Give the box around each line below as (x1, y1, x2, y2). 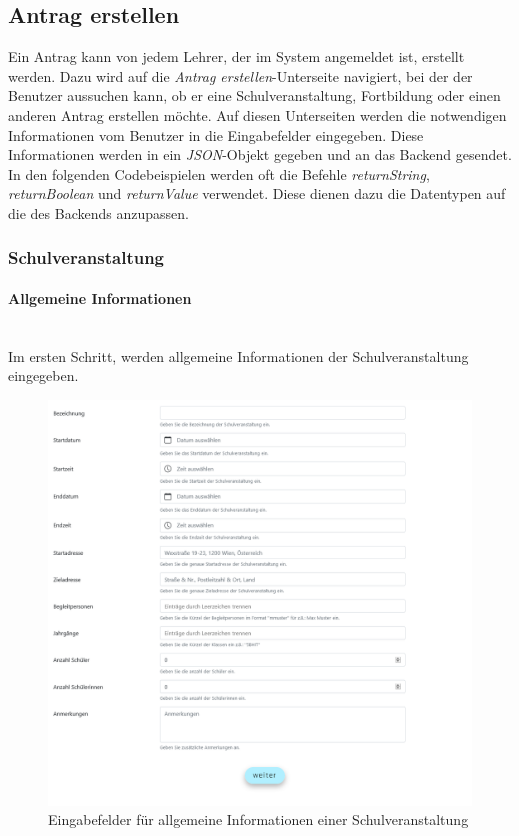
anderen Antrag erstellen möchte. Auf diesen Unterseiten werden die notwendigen (8, 104, 507, 125)
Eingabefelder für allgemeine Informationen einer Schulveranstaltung (48, 809, 469, 830)
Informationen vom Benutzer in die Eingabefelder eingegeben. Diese (8, 124, 424, 145)
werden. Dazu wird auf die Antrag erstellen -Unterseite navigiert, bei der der (8, 65, 473, 86)
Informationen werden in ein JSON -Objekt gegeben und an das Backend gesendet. (8, 144, 512, 165)
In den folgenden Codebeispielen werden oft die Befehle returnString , (8, 163, 430, 184)
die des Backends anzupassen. (8, 202, 189, 223)
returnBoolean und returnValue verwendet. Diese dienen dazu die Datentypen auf (8, 183, 506, 204)
